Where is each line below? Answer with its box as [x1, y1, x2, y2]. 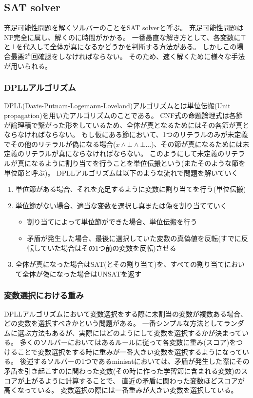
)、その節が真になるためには [151, 139, 243, 149]
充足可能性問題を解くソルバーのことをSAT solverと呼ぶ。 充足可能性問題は [4, 22, 244, 33]
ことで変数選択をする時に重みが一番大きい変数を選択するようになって [17, 346, 242, 357]
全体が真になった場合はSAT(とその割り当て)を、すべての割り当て [15, 259, 224, 269]
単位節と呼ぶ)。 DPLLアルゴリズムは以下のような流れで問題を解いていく [4, 167, 238, 178]
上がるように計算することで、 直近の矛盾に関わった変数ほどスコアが [24, 375, 245, 385]
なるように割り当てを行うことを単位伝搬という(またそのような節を [31, 158, 246, 168]
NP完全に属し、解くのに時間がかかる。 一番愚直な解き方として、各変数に [4, 32, 241, 42]
